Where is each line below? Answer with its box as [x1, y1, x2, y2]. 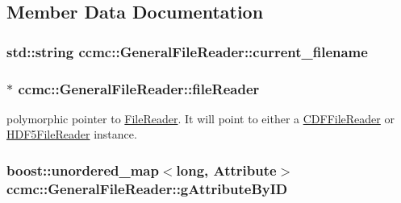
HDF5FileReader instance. [6, 126, 137, 143]
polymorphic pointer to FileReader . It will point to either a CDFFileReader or [6, 110, 395, 126]
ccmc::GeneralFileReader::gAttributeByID [6, 178, 288, 198]
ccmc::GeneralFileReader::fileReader [18, 78, 260, 98]
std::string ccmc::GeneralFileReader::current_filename [6, 41, 368, 61]
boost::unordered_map [6, 159, 159, 180]
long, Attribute [176, 159, 277, 180]
